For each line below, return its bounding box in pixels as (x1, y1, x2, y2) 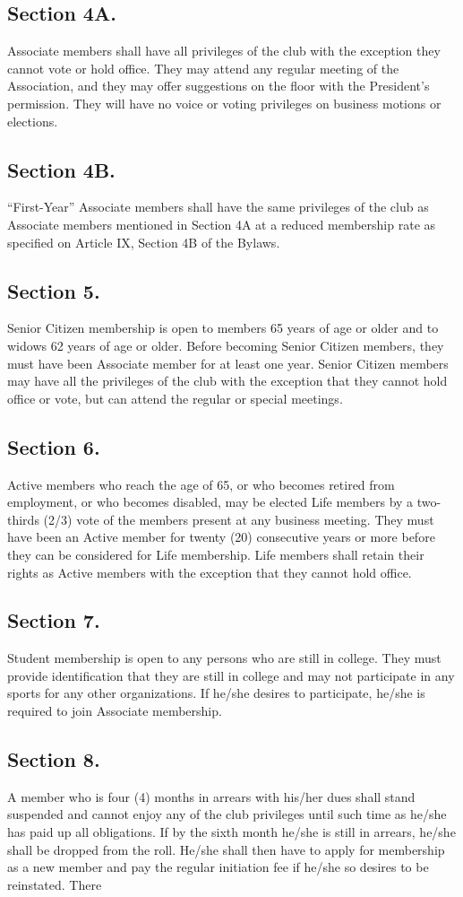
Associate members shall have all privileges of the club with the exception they (7, 41, 441, 60)
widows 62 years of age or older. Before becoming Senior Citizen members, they (7, 335, 444, 354)
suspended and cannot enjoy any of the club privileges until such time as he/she (7, 805, 447, 823)
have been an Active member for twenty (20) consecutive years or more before (7, 527, 435, 546)
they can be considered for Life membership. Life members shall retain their (7, 544, 424, 563)
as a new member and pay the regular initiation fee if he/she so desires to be (7, 858, 429, 876)
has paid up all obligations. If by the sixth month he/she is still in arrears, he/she (7, 823, 456, 841)
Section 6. (7, 432, 100, 460)
